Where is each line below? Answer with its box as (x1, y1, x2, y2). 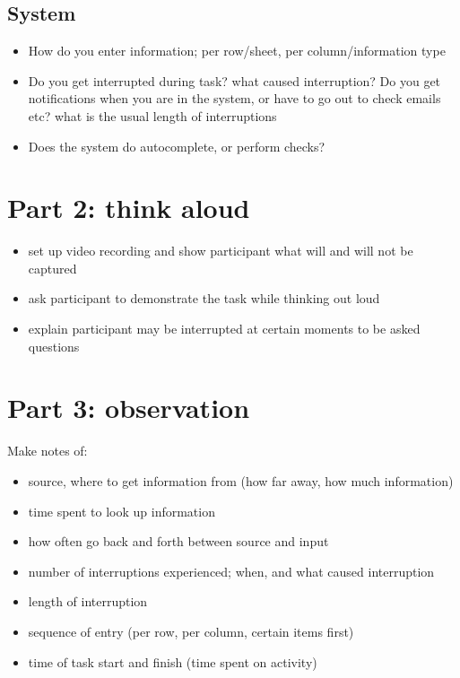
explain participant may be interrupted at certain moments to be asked (28, 319, 421, 338)
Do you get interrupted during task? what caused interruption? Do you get (28, 71, 441, 90)
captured (28, 258, 77, 277)
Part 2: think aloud (7, 189, 250, 226)
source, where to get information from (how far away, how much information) (28, 471, 454, 490)
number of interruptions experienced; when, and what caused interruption (28, 561, 435, 580)
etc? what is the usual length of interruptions (28, 106, 277, 125)
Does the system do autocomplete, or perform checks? (28, 136, 325, 155)
